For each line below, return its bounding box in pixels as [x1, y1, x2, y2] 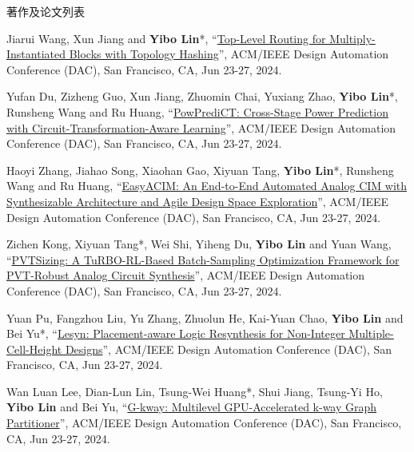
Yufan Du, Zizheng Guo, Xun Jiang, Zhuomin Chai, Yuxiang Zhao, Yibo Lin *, [6, 88, 398, 105]
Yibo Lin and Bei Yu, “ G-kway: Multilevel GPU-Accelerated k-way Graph [6, 398, 377, 415]
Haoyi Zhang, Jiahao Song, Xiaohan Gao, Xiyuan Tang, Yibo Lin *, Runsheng [6, 161, 394, 178]
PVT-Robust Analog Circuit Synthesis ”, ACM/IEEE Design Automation [6, 267, 364, 283]
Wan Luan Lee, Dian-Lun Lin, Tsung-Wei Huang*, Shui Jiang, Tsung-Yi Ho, [6, 383, 383, 399]
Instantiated [6, 46, 66, 62]
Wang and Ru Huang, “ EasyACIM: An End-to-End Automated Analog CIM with [6, 177, 408, 194]
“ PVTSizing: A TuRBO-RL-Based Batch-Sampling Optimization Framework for [6, 251, 400, 268]
